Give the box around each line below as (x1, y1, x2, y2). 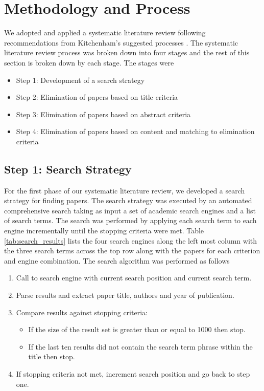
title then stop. (28, 351, 75, 362)
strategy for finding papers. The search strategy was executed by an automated (4, 195, 252, 206)
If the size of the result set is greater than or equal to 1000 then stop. (28, 324, 246, 335)
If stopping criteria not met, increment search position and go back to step (16, 368, 250, 379)
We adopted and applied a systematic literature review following (4, 27, 206, 38)
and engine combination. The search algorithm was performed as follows (4, 255, 230, 266)
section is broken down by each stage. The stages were (4, 57, 174, 68)
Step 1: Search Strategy (4, 161, 132, 177)
